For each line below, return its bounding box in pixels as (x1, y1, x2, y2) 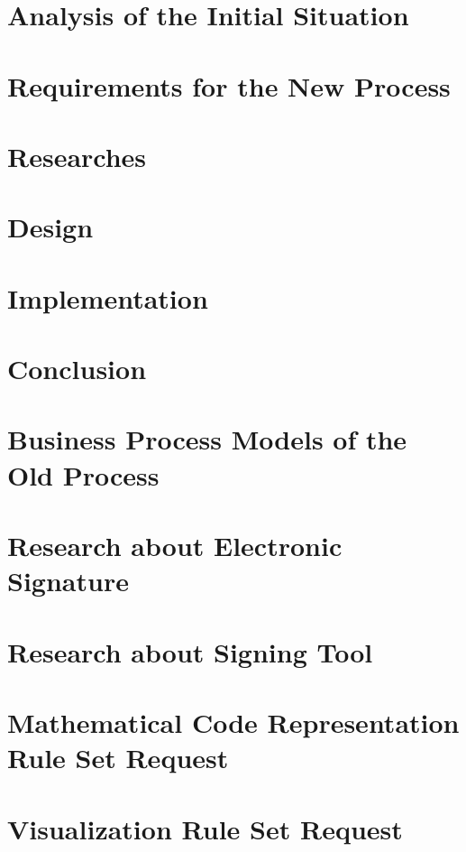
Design (7, 208, 94, 245)
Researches (7, 137, 147, 174)
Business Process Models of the (7, 421, 407, 458)
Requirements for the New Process (7, 67, 451, 104)
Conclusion (7, 350, 147, 387)
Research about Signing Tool (7, 633, 373, 670)
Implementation (7, 279, 208, 316)
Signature (7, 562, 129, 599)
